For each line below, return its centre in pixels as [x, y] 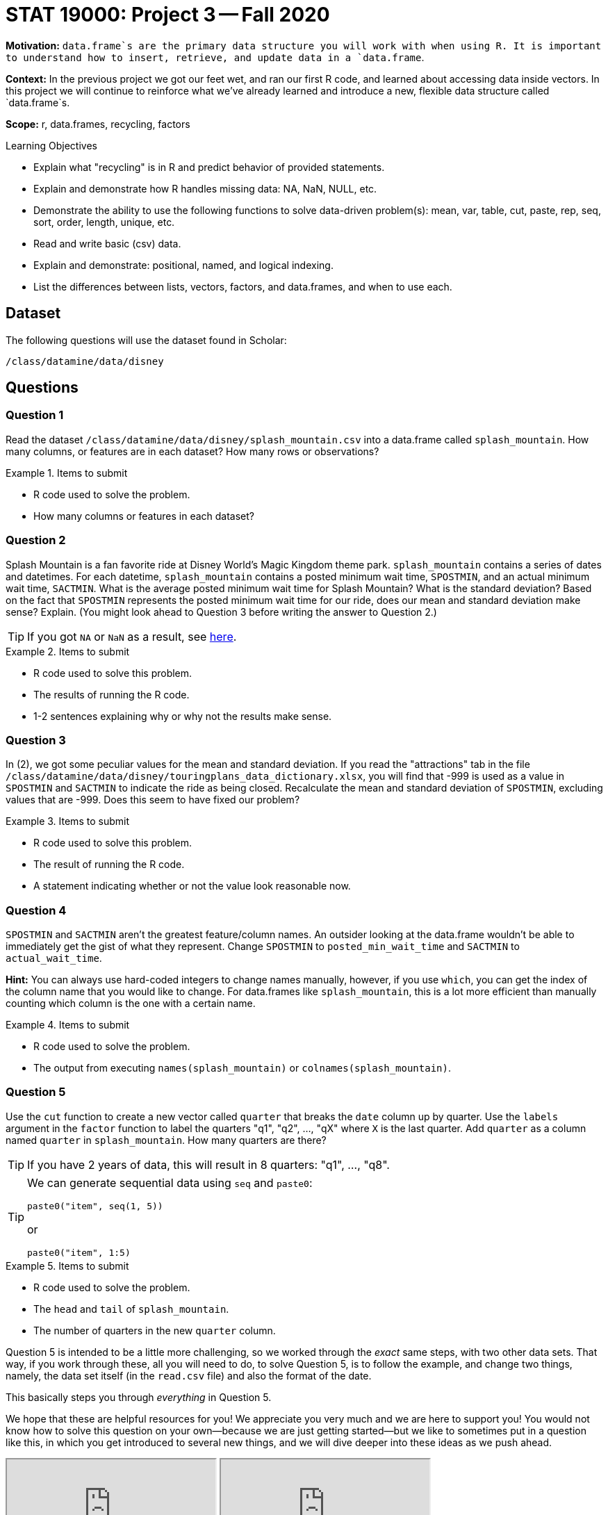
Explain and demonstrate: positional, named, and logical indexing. [183, 265]
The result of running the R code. [109, 865]
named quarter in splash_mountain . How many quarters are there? [166, 1140]
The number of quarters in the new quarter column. [155, 1330]
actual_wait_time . [54, 958]
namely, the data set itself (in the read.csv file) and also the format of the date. [189, 1375]
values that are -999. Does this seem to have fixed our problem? [153, 800]
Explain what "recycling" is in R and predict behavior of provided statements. [209, 167]
